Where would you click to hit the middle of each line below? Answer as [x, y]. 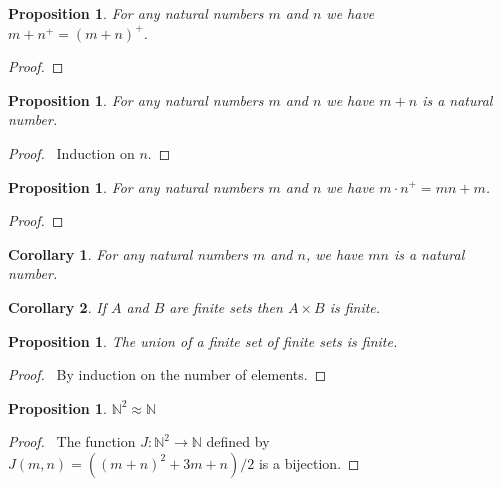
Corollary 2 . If [57, 306]
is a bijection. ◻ [309, 462]
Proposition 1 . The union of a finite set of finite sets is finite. [203, 340]
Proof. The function [72, 441]
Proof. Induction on [71, 152]
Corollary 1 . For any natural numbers [128, 253]
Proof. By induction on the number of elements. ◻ [167, 374]
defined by [238, 441]
